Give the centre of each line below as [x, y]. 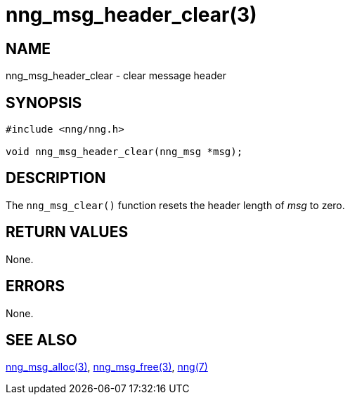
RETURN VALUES [67, 232]
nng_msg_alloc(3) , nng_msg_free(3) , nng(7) [107, 367]
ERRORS [35, 286]
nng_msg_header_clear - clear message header [116, 76]
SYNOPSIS [44, 102]
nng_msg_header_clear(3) [131, 15]
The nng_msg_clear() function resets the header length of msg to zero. [175, 205]
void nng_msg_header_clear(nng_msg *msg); [124, 152]
